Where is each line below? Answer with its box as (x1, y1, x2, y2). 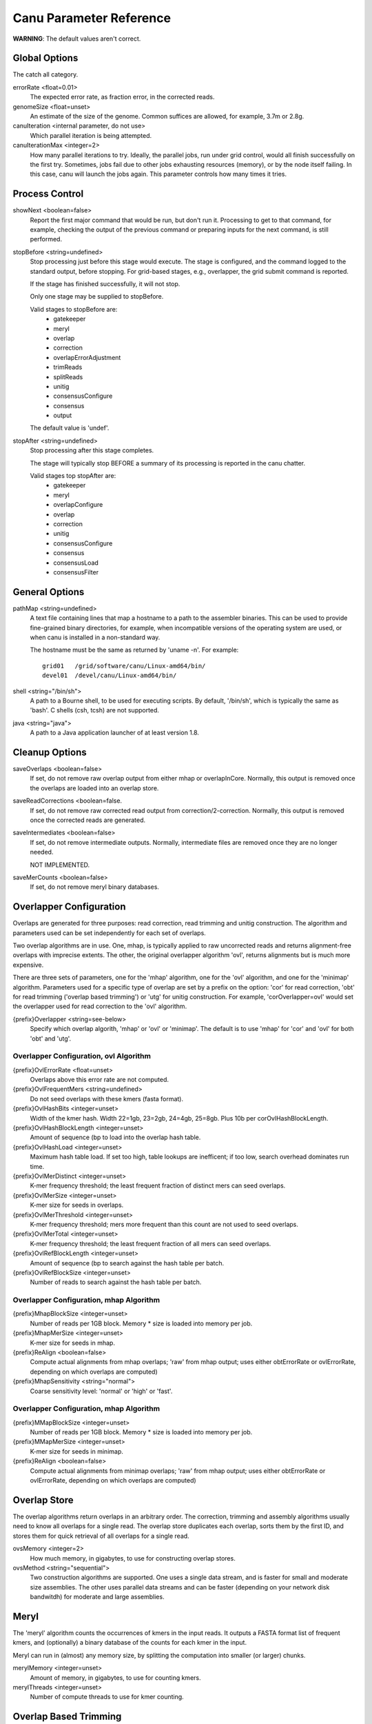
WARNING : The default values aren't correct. (12, 34, 141, 43)
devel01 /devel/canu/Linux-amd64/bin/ (42, 672, 177, 679)
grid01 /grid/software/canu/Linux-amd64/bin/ (42, 662, 206, 670)
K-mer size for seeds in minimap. (30, 1447, 124, 1455)
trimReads (53, 363, 83, 372)
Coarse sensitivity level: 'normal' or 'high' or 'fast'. (30, 1387, 173, 1395)
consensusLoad (53, 559, 99, 567)
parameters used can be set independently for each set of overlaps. (12, 928, 206, 937)
